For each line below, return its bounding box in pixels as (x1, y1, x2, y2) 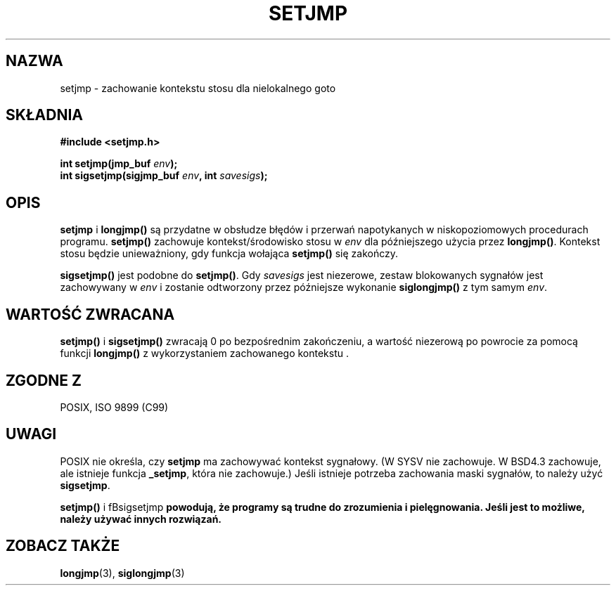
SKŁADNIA (6, 106, 83, 124)
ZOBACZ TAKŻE (6, 537, 120, 555)
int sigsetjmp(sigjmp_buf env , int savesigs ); (60, 169, 268, 182)
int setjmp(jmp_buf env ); (60, 157, 178, 170)
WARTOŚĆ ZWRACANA (6, 305, 175, 323)
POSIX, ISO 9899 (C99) (60, 401, 169, 413)
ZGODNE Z (6, 371, 82, 389)
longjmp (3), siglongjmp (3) (60, 566, 185, 579)
